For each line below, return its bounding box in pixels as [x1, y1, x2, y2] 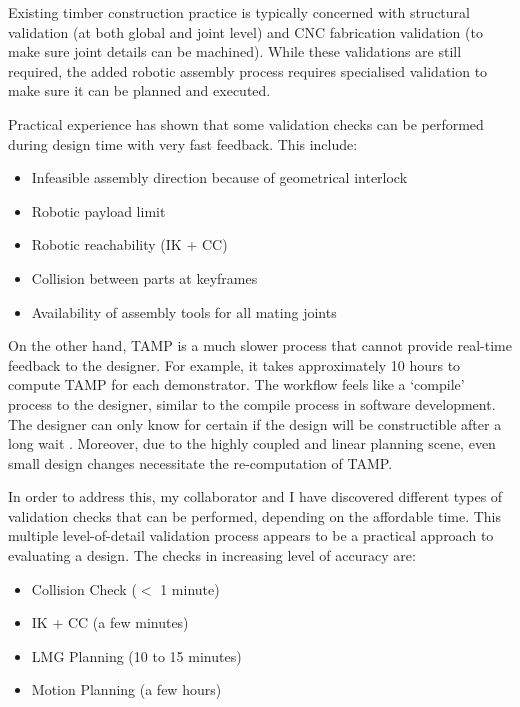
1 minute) [160, 578, 220, 599]
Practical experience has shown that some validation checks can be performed [8, 113, 484, 134]
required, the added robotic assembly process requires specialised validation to [8, 60, 488, 81]
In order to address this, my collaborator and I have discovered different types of [8, 486, 503, 507]
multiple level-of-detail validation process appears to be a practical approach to [8, 525, 494, 546]
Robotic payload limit [31, 200, 166, 221]
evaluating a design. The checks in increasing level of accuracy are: [8, 545, 416, 566]
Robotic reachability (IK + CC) [31, 234, 228, 255]
